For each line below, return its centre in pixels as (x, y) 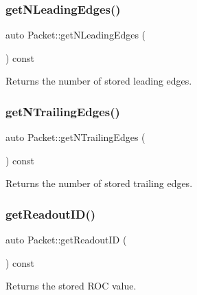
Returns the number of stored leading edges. (99, 81)
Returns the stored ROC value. (71, 286)
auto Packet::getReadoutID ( (66, 240)
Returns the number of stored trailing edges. (99, 183)
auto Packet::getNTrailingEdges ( (76, 137)
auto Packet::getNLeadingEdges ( (76, 35)
